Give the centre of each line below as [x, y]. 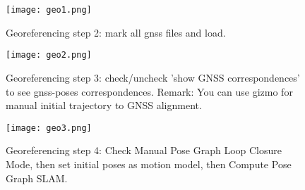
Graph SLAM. [37, 178]
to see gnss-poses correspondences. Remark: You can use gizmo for [149, 91]
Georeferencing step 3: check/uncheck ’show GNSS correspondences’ [153, 77]
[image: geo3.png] [49, 128]
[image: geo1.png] [49, 10]
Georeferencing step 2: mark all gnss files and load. [116, 32]
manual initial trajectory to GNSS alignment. [104, 105]
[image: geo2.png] [49, 55]
